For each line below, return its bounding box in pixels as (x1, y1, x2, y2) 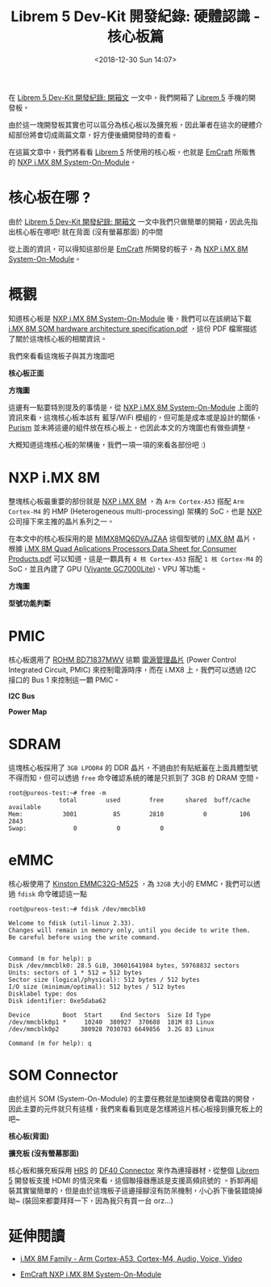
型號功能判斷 (8, 598, 51, 608)
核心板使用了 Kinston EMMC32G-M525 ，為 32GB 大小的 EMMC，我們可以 (8, 878, 254, 888)
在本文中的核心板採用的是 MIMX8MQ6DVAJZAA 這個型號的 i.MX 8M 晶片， (8, 534, 258, 543)
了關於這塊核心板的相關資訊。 (8, 333, 107, 343)
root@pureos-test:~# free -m (8, 789, 106, 797)
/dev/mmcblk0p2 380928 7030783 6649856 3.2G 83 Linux (8, 1025, 215, 1033)
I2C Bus (8, 691, 35, 701)
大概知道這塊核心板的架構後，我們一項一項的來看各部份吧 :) (8, 439, 206, 449)
